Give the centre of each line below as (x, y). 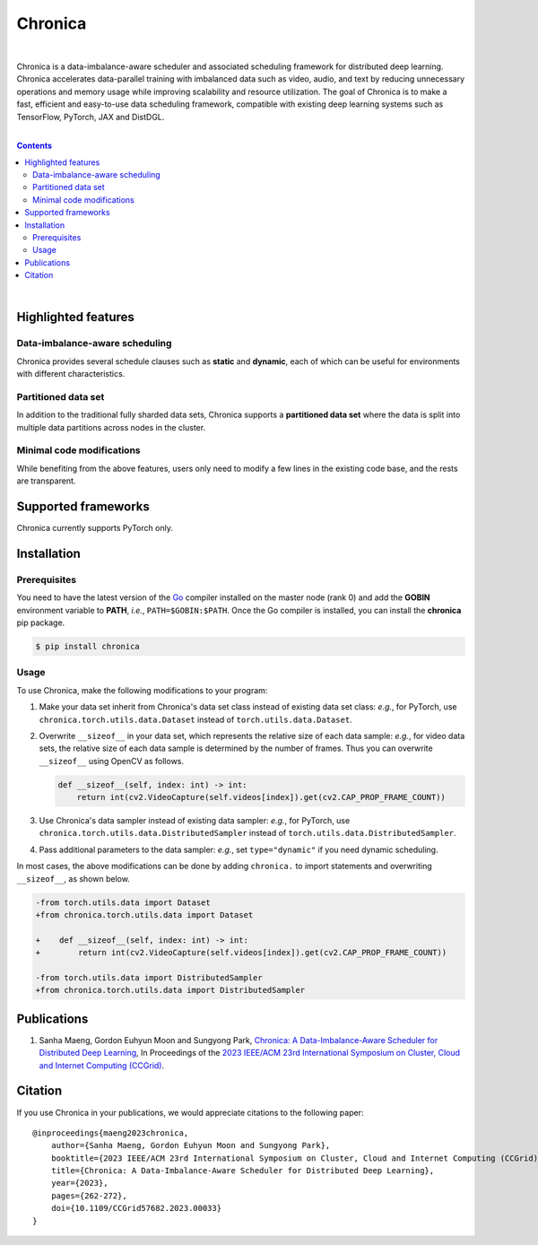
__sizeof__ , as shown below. (73, 878)
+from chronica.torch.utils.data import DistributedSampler (170, 990)
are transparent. (46, 481)
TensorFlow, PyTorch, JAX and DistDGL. (91, 117)
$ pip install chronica (88, 647)
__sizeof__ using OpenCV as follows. (111, 761)
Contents (35, 146)
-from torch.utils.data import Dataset (123, 902)
